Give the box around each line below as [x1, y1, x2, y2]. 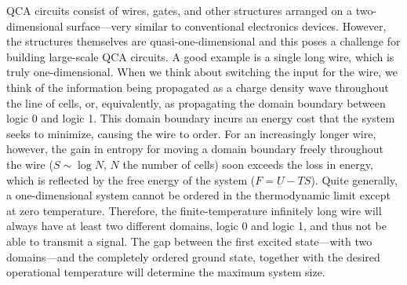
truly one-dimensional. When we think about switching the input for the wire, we [6, 64, 398, 80]
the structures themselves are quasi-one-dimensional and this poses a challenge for [6, 33, 401, 49]
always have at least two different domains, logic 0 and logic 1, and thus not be [6, 217, 387, 234]
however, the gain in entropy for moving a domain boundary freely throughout [6, 141, 383, 157]
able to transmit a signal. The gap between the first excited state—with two [6, 232, 372, 249]
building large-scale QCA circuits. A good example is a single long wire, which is [6, 48, 394, 64]
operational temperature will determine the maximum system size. [6, 264, 325, 280]
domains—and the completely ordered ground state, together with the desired [6, 248, 380, 265]
